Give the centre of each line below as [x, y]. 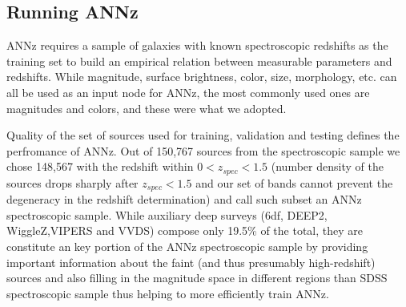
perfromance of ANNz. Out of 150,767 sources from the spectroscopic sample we [203, 150]
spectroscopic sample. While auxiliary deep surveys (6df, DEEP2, [167, 214]
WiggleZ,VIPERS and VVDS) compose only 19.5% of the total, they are [185, 230]
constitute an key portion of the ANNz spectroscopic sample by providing [187, 246]
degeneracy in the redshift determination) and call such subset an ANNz [184, 199]
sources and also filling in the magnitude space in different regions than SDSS [197, 278]
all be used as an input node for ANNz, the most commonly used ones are [188, 92]
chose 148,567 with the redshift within [100, 166]
